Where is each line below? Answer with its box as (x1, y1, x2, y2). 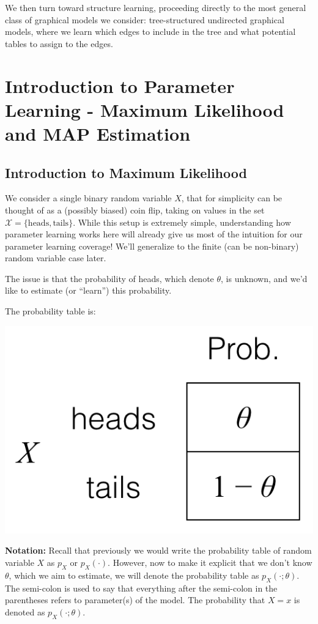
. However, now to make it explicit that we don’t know (108, 556, 312, 569)
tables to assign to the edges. (5, 37, 113, 50)
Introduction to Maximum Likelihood (5, 163, 247, 182)
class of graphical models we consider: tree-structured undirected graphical (5, 13, 284, 26)
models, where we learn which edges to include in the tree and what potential (5, 25, 296, 38)
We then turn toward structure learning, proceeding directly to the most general (5, 1, 306, 13)
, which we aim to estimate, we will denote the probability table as (9, 568, 259, 581)
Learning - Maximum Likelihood (5, 97, 284, 122)
